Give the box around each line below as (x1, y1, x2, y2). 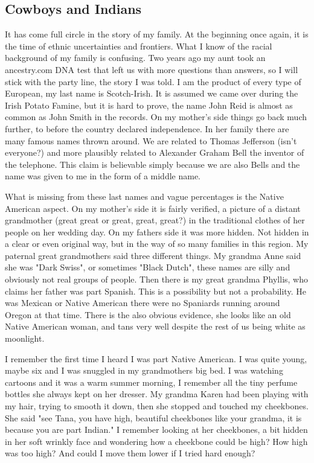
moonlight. (5, 332, 45, 345)
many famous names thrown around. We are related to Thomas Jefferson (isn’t (5, 134, 297, 147)
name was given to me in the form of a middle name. (5, 170, 201, 182)
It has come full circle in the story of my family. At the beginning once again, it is (5, 28, 309, 40)
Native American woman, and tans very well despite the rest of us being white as (5, 320, 306, 333)
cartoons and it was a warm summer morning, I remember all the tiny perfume (5, 375, 298, 388)
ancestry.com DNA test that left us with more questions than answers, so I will (5, 63, 298, 75)
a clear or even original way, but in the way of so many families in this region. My (5, 237, 309, 250)
